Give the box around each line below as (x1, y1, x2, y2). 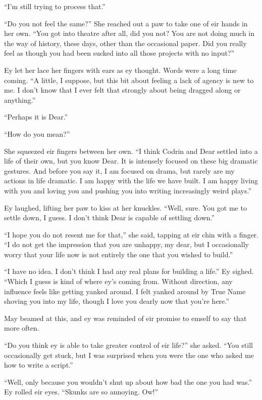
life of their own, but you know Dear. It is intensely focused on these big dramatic (4, 155, 258, 166)
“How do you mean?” (4, 128, 70, 139)
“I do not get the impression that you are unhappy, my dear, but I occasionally (4, 239, 249, 250)
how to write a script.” (4, 359, 73, 370)
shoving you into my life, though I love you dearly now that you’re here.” (4, 296, 229, 306)
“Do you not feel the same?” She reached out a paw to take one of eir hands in (4, 18, 248, 28)
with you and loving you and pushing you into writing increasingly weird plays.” (4, 185, 252, 195)
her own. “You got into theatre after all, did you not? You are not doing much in (4, 28, 255, 38)
